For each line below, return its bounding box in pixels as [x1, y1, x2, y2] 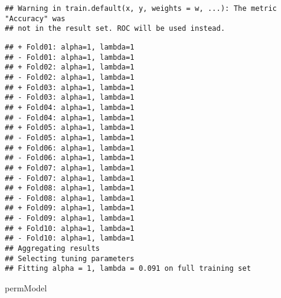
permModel [5, 282, 47, 294]
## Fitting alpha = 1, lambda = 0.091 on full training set [5, 264, 251, 273]
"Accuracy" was [5, 14, 66, 23]
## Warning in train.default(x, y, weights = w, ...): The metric [5, 4, 277, 13]
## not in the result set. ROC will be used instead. [5, 24, 226, 33]
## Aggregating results [5, 244, 100, 253]
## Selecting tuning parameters [5, 254, 134, 263]
